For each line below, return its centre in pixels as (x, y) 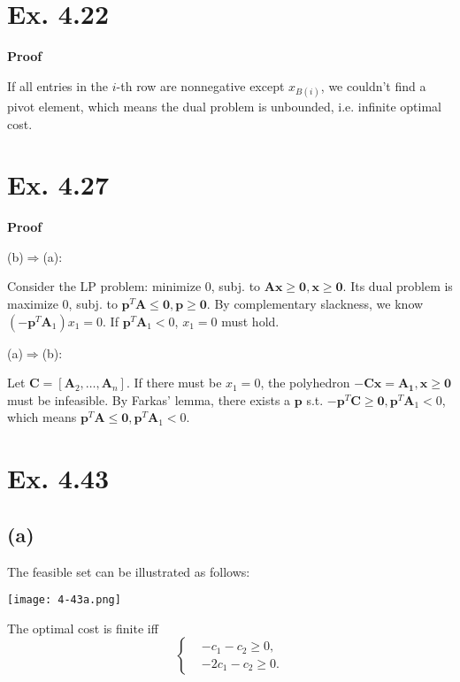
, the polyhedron (305, 383)
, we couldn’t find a (373, 85)
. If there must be (174, 383)
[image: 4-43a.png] (64, 600)
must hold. (250, 321)
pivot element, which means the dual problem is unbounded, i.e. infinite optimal (225, 106)
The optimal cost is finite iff (83, 628)
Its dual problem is (402, 286)
